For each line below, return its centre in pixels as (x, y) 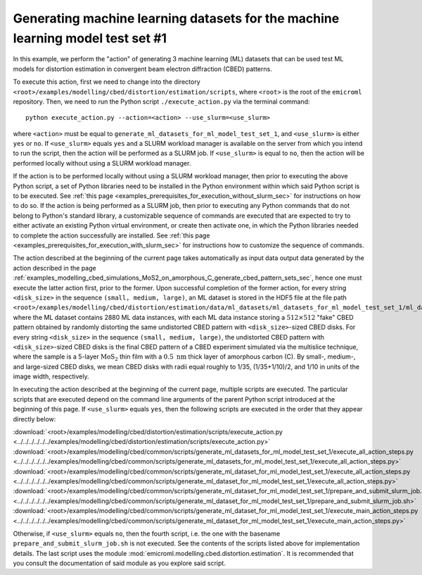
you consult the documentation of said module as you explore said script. (120, 563)
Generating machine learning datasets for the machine (176, 18)
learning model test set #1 (90, 38)
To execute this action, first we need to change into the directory (107, 82)
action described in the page (55, 268)
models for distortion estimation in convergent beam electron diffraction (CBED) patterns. (142, 69)
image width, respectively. (51, 376)
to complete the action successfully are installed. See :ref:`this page (111, 235)
